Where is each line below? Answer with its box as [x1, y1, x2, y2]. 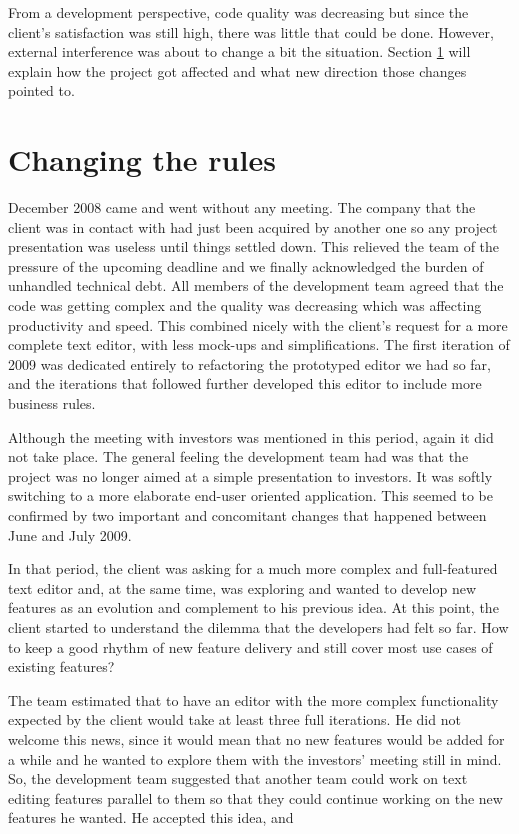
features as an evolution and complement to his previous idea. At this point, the [8, 597, 499, 618]
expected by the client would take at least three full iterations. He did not [8, 709, 461, 730]
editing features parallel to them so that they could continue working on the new [8, 787, 503, 808]
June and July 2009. [8, 524, 132, 545]
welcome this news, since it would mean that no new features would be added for [8, 728, 505, 749]
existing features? [8, 656, 115, 677]
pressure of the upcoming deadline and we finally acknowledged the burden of [8, 255, 484, 276]
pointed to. [8, 80, 75, 101]
